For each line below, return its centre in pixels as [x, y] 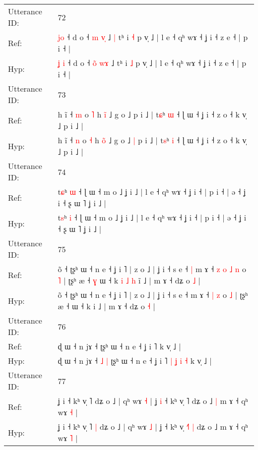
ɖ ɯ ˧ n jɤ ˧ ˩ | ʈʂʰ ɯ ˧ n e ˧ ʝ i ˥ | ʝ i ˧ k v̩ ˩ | [135, 361]
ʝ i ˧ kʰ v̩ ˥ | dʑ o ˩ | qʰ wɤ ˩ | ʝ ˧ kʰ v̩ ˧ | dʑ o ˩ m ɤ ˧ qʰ [153, 426]
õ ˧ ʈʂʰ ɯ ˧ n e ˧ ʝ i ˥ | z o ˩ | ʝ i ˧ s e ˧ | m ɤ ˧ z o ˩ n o [152, 269]
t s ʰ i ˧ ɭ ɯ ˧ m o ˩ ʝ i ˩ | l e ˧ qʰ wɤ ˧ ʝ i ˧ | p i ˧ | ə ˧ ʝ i [152, 217]
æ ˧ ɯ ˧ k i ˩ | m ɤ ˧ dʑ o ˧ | [106, 306]
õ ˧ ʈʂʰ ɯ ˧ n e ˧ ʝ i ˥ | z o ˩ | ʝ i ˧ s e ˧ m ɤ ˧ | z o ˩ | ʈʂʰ [153, 295]
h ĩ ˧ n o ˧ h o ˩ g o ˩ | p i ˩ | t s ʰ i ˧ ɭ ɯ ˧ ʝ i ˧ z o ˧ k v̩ [152, 140]
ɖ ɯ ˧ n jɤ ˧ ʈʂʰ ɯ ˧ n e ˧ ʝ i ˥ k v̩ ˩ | [119, 346]
